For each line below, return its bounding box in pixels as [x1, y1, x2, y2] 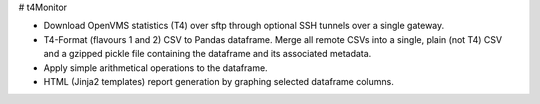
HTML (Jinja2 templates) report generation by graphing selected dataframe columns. [43, 75, 394, 87]
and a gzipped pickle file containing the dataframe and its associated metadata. [43, 48, 372, 60]
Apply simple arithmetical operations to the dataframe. [43, 61, 269, 74]
